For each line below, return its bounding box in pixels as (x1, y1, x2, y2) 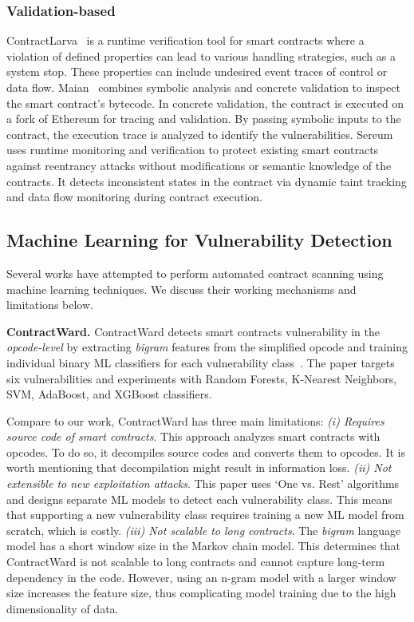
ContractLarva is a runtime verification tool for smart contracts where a (6, 32, 365, 49)
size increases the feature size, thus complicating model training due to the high (6, 584, 396, 601)
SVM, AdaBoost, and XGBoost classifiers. (6, 386, 212, 402)
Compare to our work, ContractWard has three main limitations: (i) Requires (6, 412, 384, 429)
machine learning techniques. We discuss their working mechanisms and (6, 280, 357, 297)
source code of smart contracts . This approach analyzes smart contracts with (6, 428, 380, 445)
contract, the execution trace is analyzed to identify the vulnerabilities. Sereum (6, 125, 393, 142)
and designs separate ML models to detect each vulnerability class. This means (6, 490, 392, 507)
